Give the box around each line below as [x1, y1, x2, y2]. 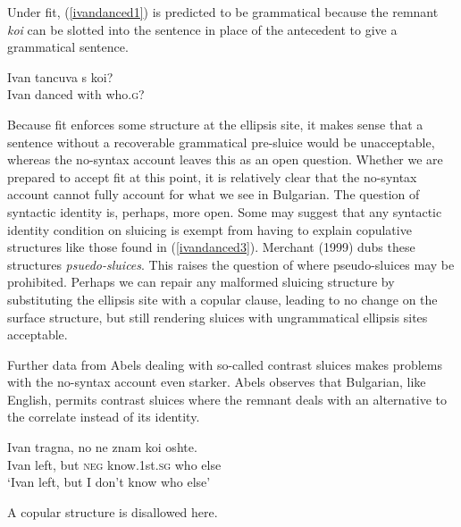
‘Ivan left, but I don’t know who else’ [7, 473, 211, 491]
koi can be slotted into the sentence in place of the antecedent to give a [7, 20, 398, 38]
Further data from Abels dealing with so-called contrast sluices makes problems [7, 355, 443, 373]
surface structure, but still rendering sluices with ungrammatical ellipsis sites [7, 307, 428, 326]
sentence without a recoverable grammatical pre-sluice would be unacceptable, [7, 132, 435, 151]
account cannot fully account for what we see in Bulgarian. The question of [7, 185, 420, 204]
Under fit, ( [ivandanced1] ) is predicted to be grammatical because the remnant [7, 3, 439, 21]
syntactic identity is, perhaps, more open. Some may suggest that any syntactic [7, 202, 442, 221]
